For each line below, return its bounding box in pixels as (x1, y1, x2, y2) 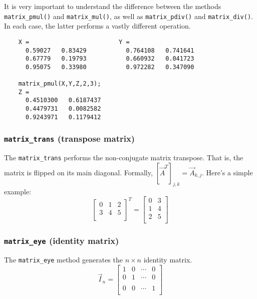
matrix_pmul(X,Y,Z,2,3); (18, 80, 101, 88)
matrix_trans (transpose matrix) (4, 132, 135, 145)
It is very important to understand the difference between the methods (4, 1, 221, 11)
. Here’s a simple (201, 167, 253, 177)
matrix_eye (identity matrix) (4, 234, 119, 247)
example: (4, 186, 32, 196)
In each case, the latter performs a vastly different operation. (4, 21, 191, 31)
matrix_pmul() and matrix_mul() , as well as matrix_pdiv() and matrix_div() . (4, 11, 253, 21)
